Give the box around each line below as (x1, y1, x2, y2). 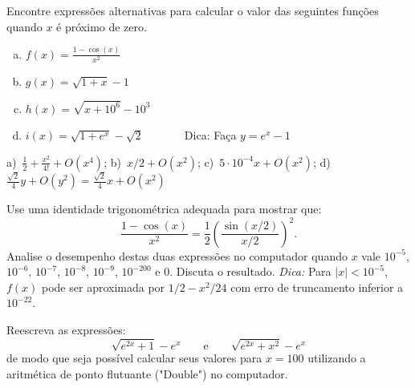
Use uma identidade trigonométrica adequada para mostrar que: (6, 200, 322, 217)
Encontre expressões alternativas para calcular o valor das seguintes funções (6, 2, 379, 18)
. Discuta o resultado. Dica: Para (169, 263, 332, 280)
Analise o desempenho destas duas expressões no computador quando (6, 247, 348, 264)
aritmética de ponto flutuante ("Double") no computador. (6, 365, 288, 382)
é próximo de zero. (56, 18, 147, 34)
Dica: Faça (184, 127, 237, 143)
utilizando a (307, 350, 366, 366)
